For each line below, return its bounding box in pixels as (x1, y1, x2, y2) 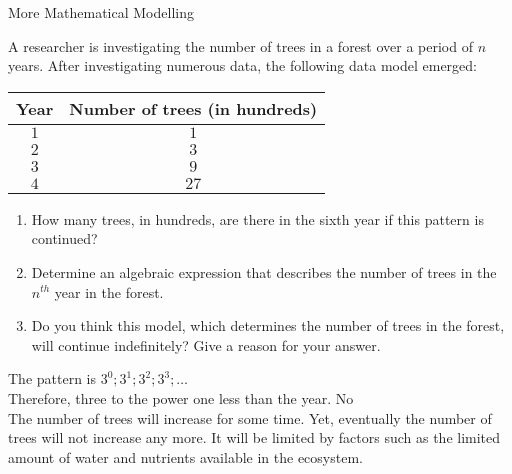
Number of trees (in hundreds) (69, 96, 318, 120)
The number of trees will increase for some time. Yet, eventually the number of (8, 407, 492, 428)
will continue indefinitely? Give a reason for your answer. (31, 334, 381, 355)
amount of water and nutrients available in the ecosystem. (8, 446, 363, 467)
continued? (31, 228, 98, 249)
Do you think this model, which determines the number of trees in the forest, (31, 315, 505, 336)
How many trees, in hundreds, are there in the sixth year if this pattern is (31, 208, 484, 229)
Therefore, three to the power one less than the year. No (8, 387, 354, 408)
